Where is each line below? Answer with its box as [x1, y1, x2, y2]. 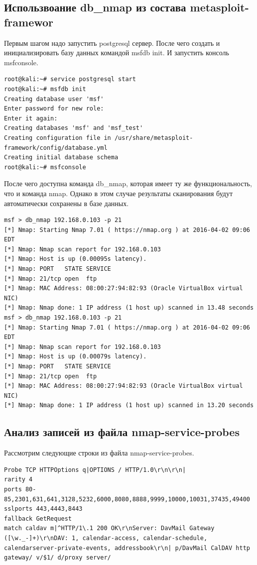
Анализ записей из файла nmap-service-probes [4, 424, 240, 440]
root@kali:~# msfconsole [4, 163, 86, 171]
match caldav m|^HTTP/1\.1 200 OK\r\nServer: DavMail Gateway [4, 525, 215, 532]
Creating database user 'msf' [4, 95, 104, 103]
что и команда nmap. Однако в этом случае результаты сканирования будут [4, 188, 233, 198]
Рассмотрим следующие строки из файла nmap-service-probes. [4, 448, 194, 458]
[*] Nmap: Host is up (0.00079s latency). [4, 353, 147, 360]
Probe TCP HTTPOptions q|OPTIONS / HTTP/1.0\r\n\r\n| [4, 466, 186, 473]
